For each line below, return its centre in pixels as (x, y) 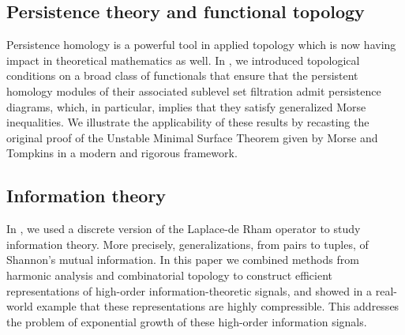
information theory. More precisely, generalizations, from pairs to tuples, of (187, 244)
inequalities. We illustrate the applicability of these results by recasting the (188, 122)
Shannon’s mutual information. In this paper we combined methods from (183, 260)
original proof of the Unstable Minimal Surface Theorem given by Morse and (192, 137)
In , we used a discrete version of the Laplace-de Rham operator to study (184, 229)
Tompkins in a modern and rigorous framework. (122, 153)
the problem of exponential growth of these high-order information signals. (187, 321)
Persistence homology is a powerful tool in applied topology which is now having (201, 45)
